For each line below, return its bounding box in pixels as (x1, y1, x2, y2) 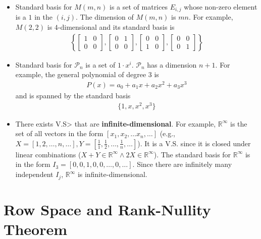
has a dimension (147, 59, 197, 70)
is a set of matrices (110, 2, 168, 12)
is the (230, 118, 247, 129)
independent (15, 169, 54, 180)
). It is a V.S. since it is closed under (137, 138, 251, 148)
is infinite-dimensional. (77, 169, 147, 180)
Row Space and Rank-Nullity (4, 199, 211, 219)
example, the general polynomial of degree (15, 69, 146, 80)
